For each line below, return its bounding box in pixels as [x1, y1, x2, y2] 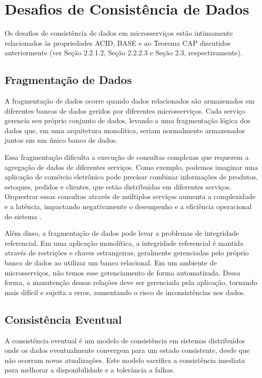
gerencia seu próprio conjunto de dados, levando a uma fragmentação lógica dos [5, 115, 250, 126]
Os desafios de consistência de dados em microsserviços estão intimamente [5, 28, 233, 38]
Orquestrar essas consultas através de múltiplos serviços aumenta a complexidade [5, 191, 255, 202]
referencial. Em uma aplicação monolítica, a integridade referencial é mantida [5, 237, 244, 248]
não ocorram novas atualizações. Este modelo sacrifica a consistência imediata [5, 354, 245, 365]
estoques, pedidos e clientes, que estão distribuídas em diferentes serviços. [5, 181, 232, 192]
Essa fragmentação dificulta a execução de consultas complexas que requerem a [5, 152, 249, 162]
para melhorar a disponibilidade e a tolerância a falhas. [5, 364, 175, 375]
